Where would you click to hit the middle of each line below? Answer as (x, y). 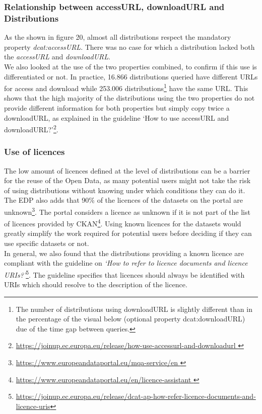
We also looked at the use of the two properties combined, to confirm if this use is (130, 66)
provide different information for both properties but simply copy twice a (117, 107)
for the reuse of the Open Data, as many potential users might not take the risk (127, 180)
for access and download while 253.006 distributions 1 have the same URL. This (126, 87)
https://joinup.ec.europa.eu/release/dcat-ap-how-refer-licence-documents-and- (136, 396)
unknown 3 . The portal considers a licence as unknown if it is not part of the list (127, 211)
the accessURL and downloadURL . (57, 57)
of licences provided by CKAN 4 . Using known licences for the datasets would (123, 223)
